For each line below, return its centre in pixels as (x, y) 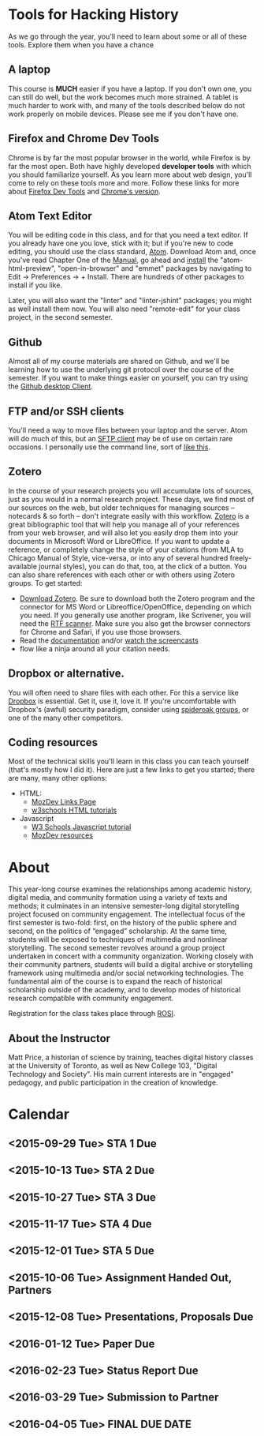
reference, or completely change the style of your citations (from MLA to (126, 549)
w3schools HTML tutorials (74, 810)
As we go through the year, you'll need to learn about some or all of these (128, 36)
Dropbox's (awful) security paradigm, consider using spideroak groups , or (129, 709)
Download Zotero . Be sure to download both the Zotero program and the (137, 598)
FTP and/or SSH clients (66, 411)
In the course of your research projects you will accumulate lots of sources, (131, 490)
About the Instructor (59, 1039)
